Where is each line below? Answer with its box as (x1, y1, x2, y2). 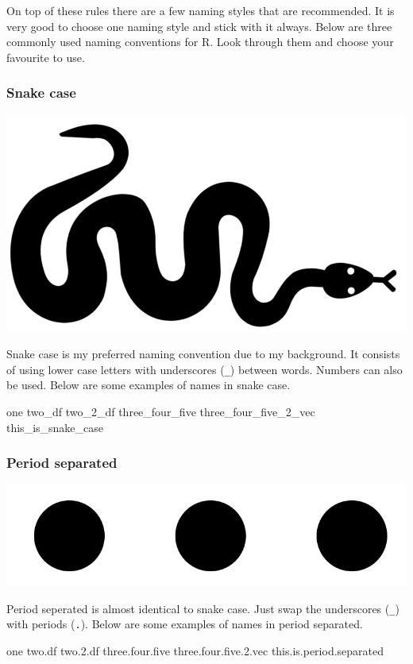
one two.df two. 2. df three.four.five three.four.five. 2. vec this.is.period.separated (6, 642, 384, 658)
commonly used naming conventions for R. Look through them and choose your (6, 33, 394, 50)
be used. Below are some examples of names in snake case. (6, 376, 291, 393)
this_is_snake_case (6, 419, 104, 435)
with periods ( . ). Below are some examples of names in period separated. (6, 616, 363, 632)
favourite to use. (6, 48, 85, 65)
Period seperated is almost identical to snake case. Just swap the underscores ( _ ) (6, 600, 399, 616)
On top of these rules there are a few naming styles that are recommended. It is (6, 2, 395, 18)
